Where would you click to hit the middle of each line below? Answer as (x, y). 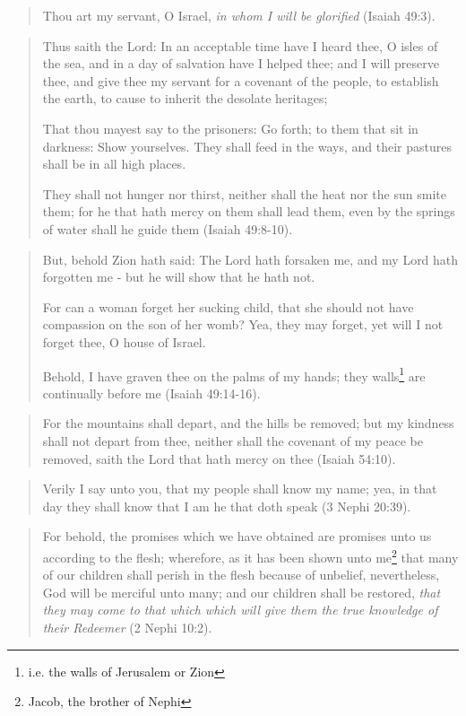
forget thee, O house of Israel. (124, 341)
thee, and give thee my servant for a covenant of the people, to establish (241, 80)
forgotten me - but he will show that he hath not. (179, 277)
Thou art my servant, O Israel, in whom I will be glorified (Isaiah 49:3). (239, 15)
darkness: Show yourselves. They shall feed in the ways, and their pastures (247, 146)
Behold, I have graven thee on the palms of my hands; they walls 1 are (234, 374)
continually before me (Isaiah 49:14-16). (151, 393)
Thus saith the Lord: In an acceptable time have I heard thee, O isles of (240, 45)
